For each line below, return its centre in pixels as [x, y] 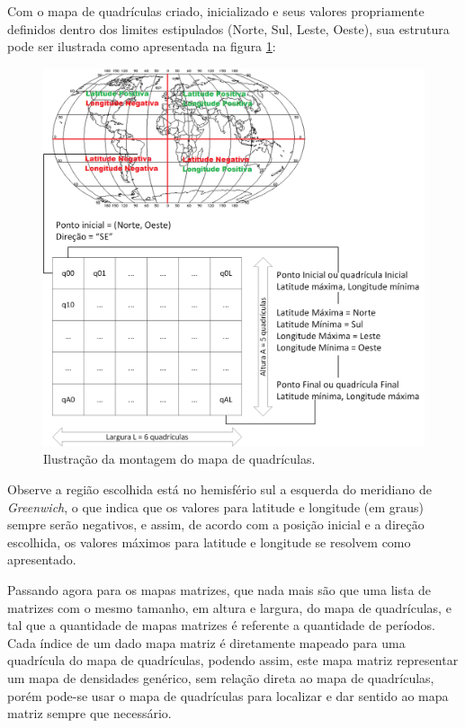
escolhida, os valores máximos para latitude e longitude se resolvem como [209, 542]
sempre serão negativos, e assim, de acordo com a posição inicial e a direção [216, 524]
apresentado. [42, 559]
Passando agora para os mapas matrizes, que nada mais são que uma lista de [219, 590]
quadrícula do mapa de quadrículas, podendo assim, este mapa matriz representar [233, 660]
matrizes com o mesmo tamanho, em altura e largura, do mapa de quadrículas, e [229, 607]
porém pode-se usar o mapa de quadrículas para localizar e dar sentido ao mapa [228, 695]
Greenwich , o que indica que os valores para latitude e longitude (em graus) [215, 506]
